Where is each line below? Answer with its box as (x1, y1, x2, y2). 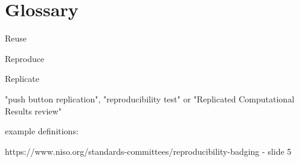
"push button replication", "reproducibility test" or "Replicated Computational (5, 92, 295, 105)
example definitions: (5, 125, 79, 137)
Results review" (5, 104, 62, 117)
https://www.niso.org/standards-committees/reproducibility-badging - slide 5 (5, 145, 292, 157)
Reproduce (5, 52, 45, 64)
